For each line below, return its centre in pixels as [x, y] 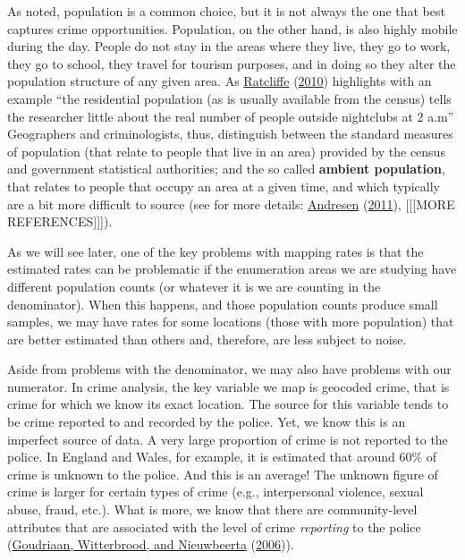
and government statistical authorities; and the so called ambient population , [226, 169]
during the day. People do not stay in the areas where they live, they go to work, [229, 46]
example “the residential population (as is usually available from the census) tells [229, 98]
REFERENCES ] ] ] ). [60, 221]
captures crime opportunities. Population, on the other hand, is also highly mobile [232, 28]
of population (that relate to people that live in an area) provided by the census [226, 151]
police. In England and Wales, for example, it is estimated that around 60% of [222, 457]
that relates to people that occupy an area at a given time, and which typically [224, 186]
